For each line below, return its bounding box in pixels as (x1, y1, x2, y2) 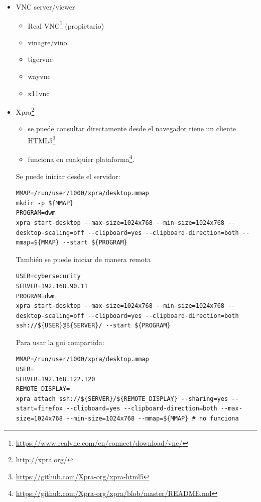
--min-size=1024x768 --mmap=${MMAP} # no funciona (66, 415, 239, 423)
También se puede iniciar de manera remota (16, 254, 151, 264)
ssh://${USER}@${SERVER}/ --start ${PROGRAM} (16, 322, 171, 329)
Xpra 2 (16, 105, 35, 117)
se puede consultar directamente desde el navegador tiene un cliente (28, 123, 236, 134)
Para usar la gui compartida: (16, 337, 104, 347)
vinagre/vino (28, 37, 67, 47)
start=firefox (16, 405, 63, 412)
